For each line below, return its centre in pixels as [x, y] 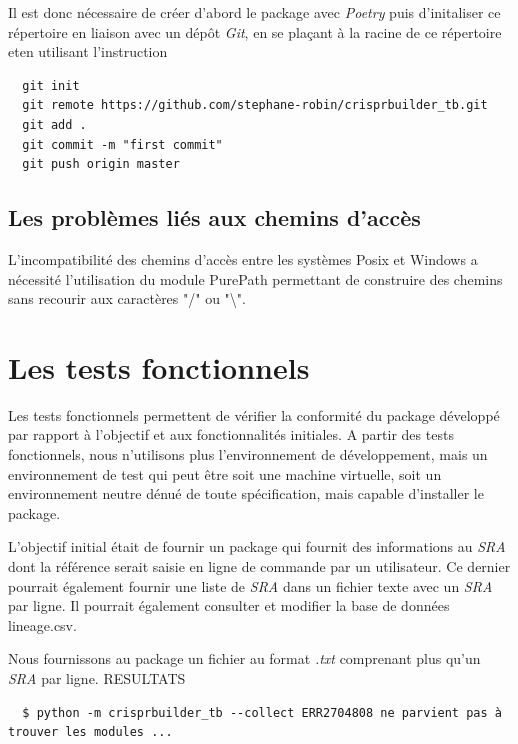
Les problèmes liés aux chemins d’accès [214, 217]
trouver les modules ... [90, 732]
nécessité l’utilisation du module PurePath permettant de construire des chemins [255, 278]
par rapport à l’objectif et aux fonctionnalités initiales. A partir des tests [231, 434]
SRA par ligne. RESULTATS [97, 677]
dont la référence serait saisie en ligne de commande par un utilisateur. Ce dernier [259, 566]
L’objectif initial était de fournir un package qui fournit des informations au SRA [257, 546]
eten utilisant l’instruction [88, 51]
